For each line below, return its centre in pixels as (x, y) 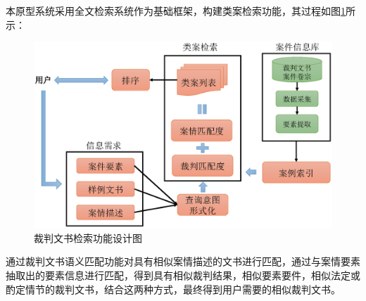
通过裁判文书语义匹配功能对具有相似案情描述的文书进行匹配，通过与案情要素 (183, 261)
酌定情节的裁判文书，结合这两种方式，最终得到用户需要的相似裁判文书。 (173, 289)
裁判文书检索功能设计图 (88, 237)
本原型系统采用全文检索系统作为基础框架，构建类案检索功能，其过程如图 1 (176, 11)
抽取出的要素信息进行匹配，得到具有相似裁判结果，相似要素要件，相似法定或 (183, 275)
